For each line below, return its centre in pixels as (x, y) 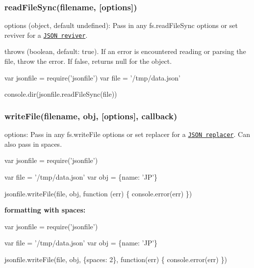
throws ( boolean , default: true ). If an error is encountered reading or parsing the (125, 51)
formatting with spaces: (45, 210)
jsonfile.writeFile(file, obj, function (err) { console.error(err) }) (98, 193)
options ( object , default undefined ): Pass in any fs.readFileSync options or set (121, 25)
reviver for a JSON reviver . (46, 35)
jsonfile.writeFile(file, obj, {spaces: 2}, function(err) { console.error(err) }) (116, 259)
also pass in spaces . (33, 144)
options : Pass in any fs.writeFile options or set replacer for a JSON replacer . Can (127, 134)
